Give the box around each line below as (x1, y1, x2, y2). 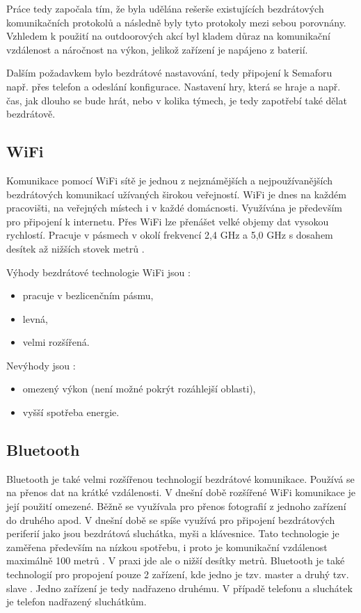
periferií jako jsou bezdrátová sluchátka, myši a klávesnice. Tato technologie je (6, 526, 339, 541)
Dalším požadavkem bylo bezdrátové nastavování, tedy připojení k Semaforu (6, 65, 332, 80)
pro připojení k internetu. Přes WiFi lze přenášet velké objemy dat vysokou (6, 214, 329, 228)
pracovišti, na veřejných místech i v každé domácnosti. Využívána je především (6, 200, 343, 215)
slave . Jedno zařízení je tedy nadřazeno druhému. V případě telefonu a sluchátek (6, 580, 353, 595)
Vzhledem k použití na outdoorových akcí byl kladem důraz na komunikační (6, 29, 331, 43)
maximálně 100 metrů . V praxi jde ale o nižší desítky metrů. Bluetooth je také (6, 553, 345, 568)
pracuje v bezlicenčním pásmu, (22, 288, 154, 303)
